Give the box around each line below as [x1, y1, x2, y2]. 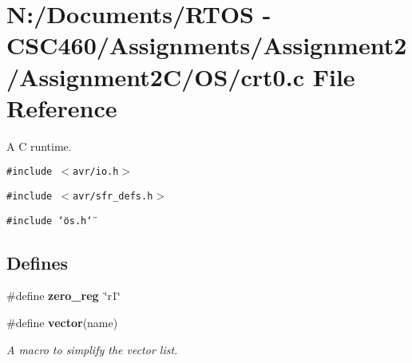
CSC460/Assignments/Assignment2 [6, 29, 407, 61]
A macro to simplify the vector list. [6, 341, 178, 357]
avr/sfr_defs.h [73, 190, 153, 202]
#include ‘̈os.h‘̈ [6, 215, 93, 227]
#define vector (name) [6, 314, 118, 331]
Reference [6, 91, 117, 124]
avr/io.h [73, 166, 119, 178]
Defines [6, 250, 69, 274]
